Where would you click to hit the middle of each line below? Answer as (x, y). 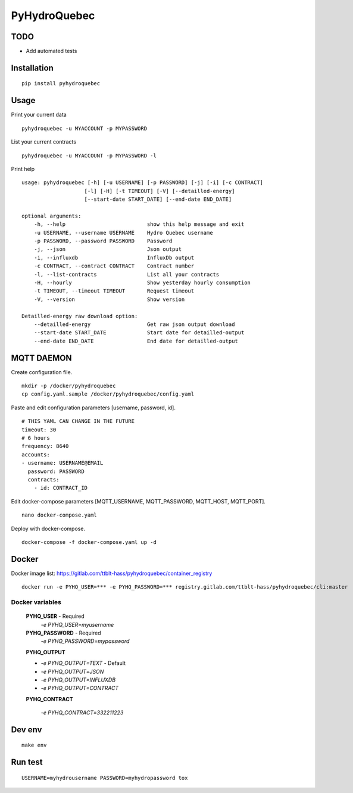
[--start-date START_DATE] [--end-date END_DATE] (158, 199)
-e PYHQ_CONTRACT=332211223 (82, 713)
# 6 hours (36, 438)
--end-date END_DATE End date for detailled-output (136, 341)
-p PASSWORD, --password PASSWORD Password (103, 241)
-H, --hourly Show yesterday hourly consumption (142, 283)
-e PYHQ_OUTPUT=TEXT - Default (83, 663)
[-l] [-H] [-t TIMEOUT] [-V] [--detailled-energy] (160, 191)
